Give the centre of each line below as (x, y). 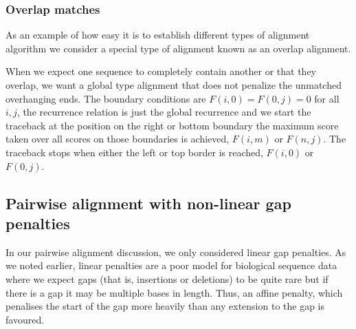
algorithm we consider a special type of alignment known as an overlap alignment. (178, 48)
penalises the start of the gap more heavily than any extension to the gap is (165, 306)
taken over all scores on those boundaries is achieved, (118, 139)
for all (327, 98)
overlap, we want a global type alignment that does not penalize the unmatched (174, 85)
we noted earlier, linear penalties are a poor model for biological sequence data (171, 265)
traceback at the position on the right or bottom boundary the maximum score (172, 125)
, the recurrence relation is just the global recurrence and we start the (164, 112)
